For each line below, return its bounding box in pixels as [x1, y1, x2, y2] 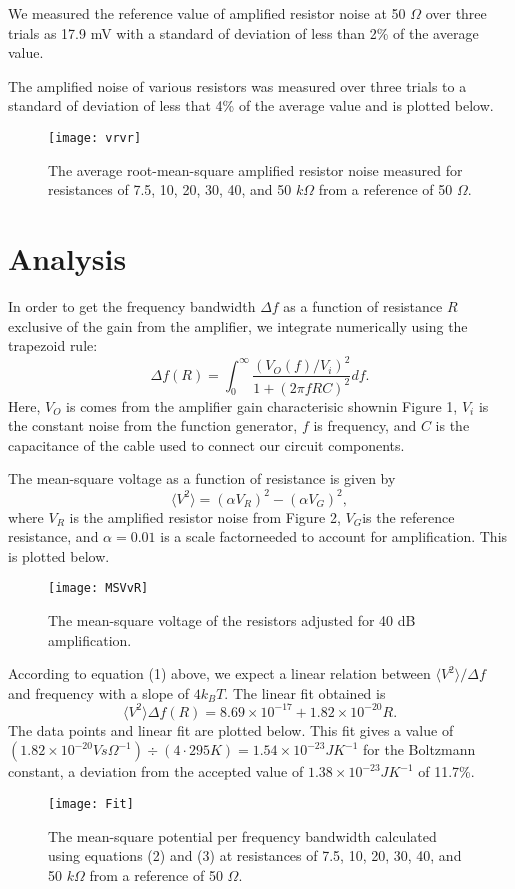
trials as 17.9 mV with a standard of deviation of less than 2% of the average [8, 22, 479, 43]
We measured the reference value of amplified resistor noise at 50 [8, 3, 406, 23]
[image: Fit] [48, 797, 134, 811]
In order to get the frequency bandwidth [8, 295, 256, 316]
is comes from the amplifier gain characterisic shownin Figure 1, [66, 395, 458, 416]
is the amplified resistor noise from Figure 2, [69, 506, 341, 527]
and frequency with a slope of [8, 682, 189, 703]
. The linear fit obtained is [224, 682, 386, 703]
